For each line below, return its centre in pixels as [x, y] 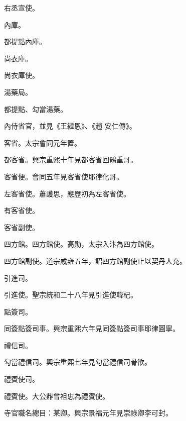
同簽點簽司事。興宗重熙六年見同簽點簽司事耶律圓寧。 [92, 328]
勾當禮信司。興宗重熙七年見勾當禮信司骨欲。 [78, 362]
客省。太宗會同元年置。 [43, 142]
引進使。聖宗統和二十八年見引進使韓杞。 [71, 295]
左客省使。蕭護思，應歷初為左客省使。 [67, 193]
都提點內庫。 [25, 41]
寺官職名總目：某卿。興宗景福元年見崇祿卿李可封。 [88, 413]
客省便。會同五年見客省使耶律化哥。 [64, 176]
